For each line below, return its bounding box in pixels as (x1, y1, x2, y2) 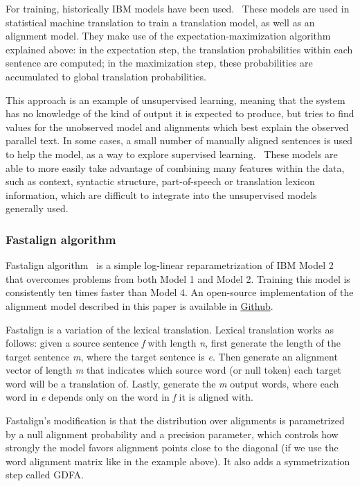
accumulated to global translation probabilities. (6, 69, 206, 83)
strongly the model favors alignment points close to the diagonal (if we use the (6, 440, 339, 455)
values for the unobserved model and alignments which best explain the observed (6, 119, 349, 134)
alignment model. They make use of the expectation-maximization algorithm (6, 28, 331, 43)
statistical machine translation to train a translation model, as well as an (6, 15, 315, 29)
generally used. (6, 201, 69, 216)
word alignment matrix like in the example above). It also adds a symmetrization (6, 453, 350, 468)
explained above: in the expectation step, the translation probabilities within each (6, 42, 353, 56)
